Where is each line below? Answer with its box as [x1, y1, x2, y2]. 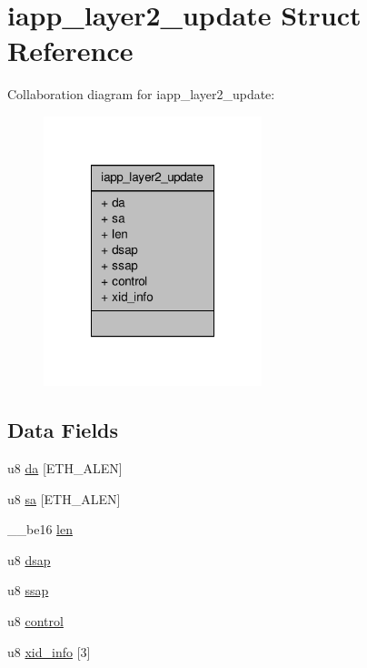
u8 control [7, 611, 64, 630]
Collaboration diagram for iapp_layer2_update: [7, 85, 275, 104]
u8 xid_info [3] [7, 642, 91, 661]
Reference [7, 32, 134, 69]
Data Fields [7, 416, 119, 444]
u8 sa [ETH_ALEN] [7, 489, 121, 508]
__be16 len [7, 520, 73, 539]
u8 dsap [7, 550, 51, 569]
